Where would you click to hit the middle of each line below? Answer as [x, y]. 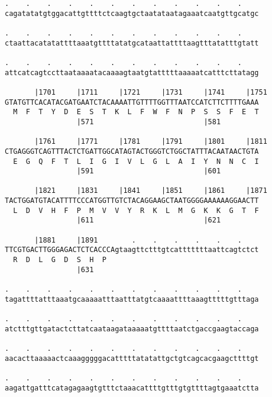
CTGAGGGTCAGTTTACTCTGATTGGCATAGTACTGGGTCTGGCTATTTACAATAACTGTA [132, 151]
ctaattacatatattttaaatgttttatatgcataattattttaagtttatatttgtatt [132, 43]
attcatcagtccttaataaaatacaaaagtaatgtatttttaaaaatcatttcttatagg [132, 72]
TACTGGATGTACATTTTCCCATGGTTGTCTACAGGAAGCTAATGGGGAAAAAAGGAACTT [132, 201]
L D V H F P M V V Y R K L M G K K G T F [136, 210]
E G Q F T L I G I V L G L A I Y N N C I [136, 161]
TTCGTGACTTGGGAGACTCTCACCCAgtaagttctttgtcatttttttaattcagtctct [132, 250]
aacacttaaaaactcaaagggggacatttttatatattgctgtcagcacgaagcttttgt [132, 358]
